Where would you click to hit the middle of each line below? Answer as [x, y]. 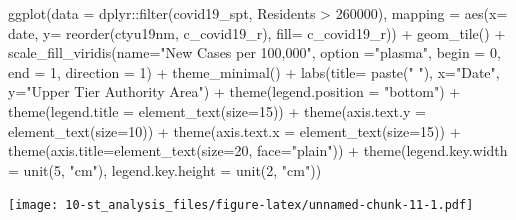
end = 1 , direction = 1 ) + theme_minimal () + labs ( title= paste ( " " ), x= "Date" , [254, 71]
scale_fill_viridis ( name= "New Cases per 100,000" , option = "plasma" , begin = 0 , [254, 52]
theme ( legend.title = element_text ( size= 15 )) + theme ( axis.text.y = [217, 110]
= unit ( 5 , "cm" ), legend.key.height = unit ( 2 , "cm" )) [165, 169]
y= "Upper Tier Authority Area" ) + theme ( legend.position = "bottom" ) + [234, 91]
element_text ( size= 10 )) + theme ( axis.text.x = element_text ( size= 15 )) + [234, 130]
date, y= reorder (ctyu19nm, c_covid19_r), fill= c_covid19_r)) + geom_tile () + [257, 32]
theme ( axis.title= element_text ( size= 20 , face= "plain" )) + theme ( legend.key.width [258, 150]
